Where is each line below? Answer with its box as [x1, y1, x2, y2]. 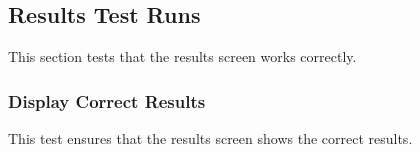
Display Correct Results [8, 88, 206, 113]
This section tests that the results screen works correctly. [8, 46, 357, 67]
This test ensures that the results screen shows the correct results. [8, 128, 413, 149]
